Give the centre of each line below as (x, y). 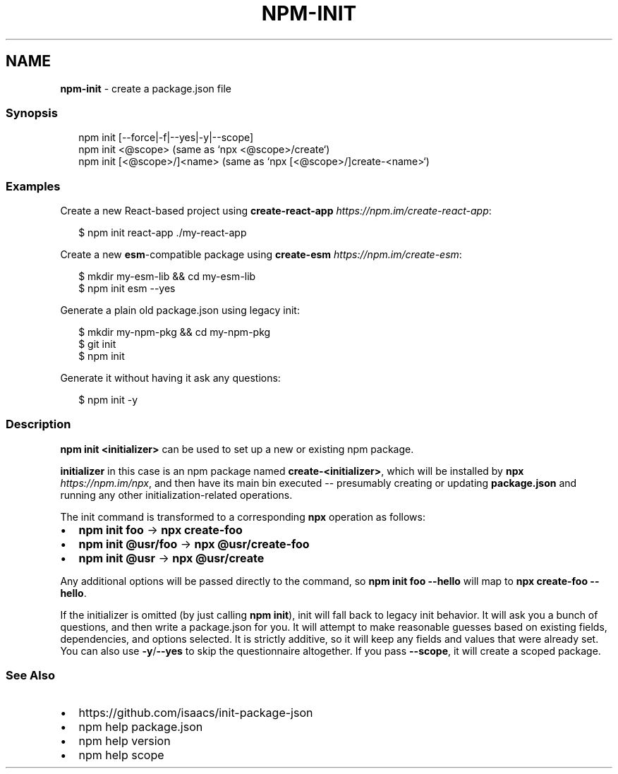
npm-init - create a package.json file (146, 88)
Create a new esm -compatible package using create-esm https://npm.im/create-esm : (261, 255)
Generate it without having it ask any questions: (170, 378)
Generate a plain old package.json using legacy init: (180, 310)
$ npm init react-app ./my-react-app (163, 233)
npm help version (125, 740)
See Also (30, 676)
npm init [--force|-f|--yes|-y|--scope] (166, 138)
